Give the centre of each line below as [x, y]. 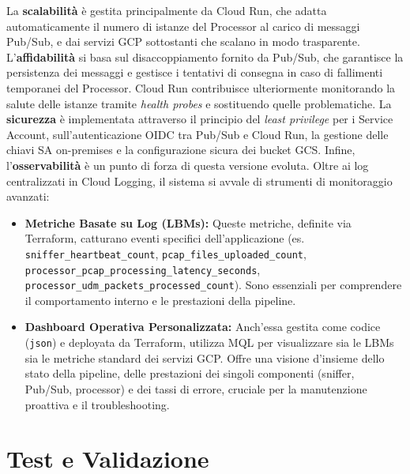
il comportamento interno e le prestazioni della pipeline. [160, 300]
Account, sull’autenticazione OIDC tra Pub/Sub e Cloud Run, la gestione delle [197, 134]
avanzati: [28, 196]
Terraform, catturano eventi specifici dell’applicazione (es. [165, 238]
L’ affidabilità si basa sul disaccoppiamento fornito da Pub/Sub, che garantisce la [205, 56]
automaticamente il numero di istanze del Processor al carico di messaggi [183, 26]
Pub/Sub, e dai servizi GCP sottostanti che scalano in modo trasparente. [183, 41]
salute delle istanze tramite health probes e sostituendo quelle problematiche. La [199, 103]
